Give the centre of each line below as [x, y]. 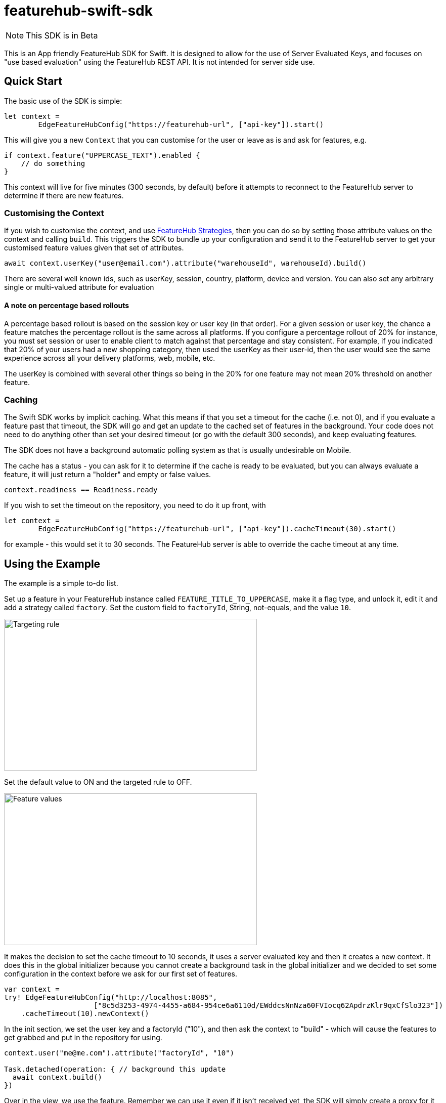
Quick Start [33, 81]
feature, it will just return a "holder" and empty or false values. [108, 475]
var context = [32, 989]
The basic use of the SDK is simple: [63, 101]
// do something [53, 163]
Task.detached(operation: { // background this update [115, 1069]
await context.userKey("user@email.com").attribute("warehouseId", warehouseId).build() [185, 263]
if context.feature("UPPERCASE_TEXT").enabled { [102, 155]
